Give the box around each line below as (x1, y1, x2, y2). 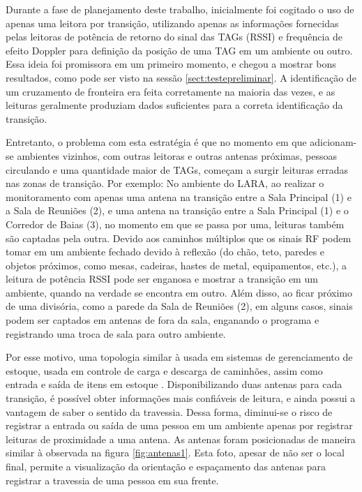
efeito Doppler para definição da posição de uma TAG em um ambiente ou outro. (6, 43, 353, 57)
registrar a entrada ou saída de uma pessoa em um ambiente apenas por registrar (6, 418, 353, 433)
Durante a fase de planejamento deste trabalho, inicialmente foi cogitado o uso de (6, 2, 354, 16)
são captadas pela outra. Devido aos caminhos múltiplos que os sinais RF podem (6, 230, 352, 245)
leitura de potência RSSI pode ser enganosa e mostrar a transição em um (6, 271, 318, 286)
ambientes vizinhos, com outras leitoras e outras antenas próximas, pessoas (17, 148, 337, 163)
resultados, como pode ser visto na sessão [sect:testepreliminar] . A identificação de (6, 70, 356, 84)
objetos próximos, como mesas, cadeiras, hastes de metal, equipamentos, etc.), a (6, 258, 347, 272)
